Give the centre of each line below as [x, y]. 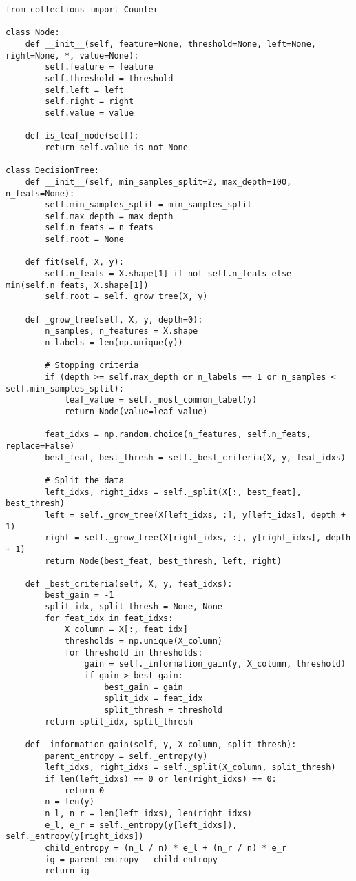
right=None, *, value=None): [72, 55]
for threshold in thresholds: [134, 652]
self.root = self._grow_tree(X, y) [126, 297]
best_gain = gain [144, 687]
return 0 [84, 790]
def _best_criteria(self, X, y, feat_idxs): [129, 584]
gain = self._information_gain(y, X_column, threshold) [215, 664]
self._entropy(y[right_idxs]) [75, 837]
